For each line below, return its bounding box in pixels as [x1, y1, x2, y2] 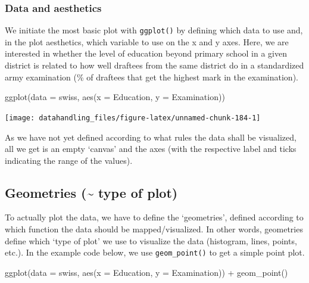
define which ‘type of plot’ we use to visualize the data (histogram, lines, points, [5, 234, 297, 247]
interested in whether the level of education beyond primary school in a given [5, 47, 287, 60]
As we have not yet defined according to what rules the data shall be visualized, [5, 130, 296, 143]
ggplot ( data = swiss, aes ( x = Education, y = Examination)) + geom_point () [5, 266, 288, 278]
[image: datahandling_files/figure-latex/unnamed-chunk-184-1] [5, 113, 261, 122]
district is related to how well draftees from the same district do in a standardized [5, 59, 304, 71]
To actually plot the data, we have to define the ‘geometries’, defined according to [5, 211, 304, 223]
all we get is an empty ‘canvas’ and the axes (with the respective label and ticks [5, 142, 296, 155]
